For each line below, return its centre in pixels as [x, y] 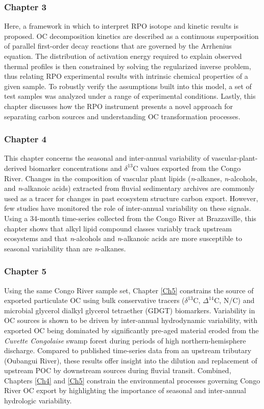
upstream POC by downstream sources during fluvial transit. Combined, [118, 370]
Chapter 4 [26, 139]
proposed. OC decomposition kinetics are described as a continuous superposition [131, 36]
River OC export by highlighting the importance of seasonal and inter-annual [125, 390]
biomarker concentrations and [76, 168]
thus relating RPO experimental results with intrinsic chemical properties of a [126, 76]
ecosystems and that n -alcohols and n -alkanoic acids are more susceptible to [123, 238]
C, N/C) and [234, 300]
